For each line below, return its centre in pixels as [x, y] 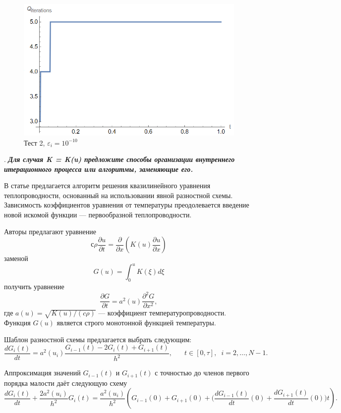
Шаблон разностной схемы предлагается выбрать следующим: [98, 339]
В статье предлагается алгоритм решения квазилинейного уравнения [107, 185]
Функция [17, 323]
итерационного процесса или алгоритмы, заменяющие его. [99, 169]
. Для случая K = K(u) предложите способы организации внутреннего [119, 159]
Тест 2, [34, 142]
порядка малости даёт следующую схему [66, 383]
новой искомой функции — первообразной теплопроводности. [98, 215]
